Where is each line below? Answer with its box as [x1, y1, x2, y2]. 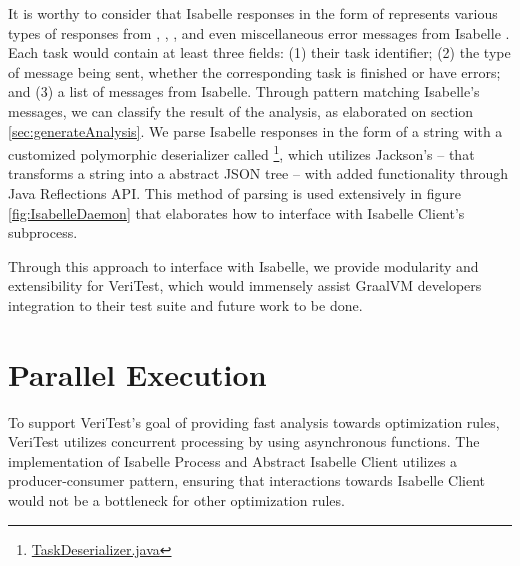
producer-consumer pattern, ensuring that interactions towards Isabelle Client [8, 470, 486, 491]
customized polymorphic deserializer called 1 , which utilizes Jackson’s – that [8, 141, 475, 164]
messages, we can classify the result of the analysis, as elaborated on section [8, 100, 474, 121]
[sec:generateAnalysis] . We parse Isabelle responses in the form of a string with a [8, 120, 503, 141]
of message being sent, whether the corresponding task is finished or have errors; [8, 61, 501, 82]
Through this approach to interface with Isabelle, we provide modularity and [8, 255, 479, 276]
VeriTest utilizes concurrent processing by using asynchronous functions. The [8, 431, 480, 452]
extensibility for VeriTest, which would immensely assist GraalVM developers [8, 275, 482, 296]
